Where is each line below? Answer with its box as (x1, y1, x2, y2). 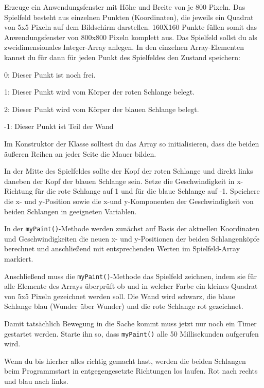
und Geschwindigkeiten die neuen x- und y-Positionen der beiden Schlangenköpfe (4, 233, 259, 244)
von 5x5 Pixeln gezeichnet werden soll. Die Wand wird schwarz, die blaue (4, 290, 235, 301)
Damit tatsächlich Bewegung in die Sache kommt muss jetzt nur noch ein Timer (4, 318, 257, 328)
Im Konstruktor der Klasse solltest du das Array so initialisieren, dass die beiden (4, 138, 259, 149)
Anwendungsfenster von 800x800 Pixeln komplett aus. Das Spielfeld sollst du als (4, 31, 257, 42)
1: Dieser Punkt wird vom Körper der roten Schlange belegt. (4, 86, 195, 97)
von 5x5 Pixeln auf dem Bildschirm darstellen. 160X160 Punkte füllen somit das (4, 22, 257, 32)
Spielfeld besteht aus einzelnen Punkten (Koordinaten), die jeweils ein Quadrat (4, 11, 254, 22)
